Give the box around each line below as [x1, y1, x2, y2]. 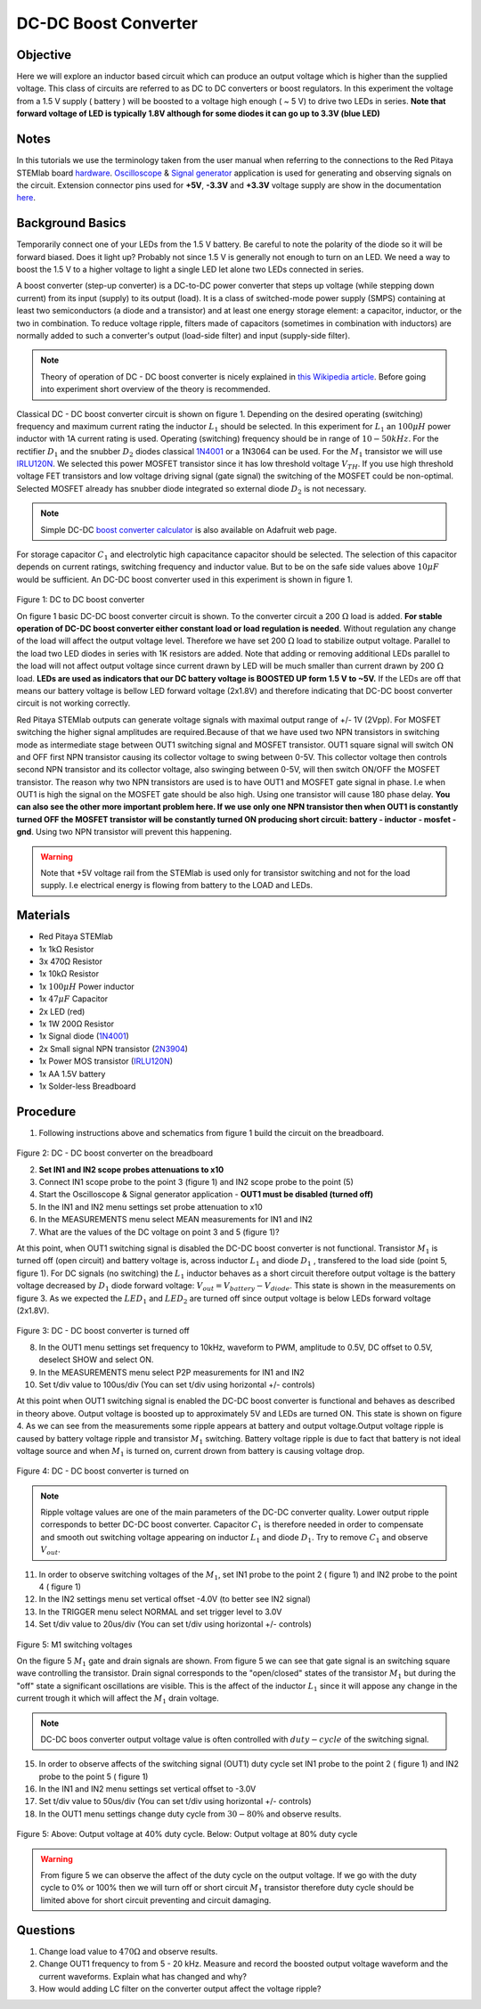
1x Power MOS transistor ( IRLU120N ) [38, 1056, 174, 1066]
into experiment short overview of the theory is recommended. [40, 384, 271, 395]
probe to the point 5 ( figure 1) [38, 1771, 149, 1782]
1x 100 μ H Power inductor [38, 981, 135, 992]
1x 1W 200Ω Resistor [38, 1018, 115, 1029]
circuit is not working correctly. [16, 698, 131, 708]
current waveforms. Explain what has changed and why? [38, 1971, 247, 1981]
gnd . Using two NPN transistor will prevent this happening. [16, 827, 232, 837]
